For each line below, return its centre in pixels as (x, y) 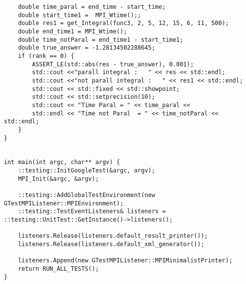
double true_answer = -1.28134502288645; (86, 48)
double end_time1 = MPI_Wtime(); (72, 31)
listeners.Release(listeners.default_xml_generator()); (111, 244)
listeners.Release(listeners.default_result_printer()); (113, 236)
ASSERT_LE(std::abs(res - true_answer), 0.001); (113, 64)
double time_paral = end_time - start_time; (92, 7)
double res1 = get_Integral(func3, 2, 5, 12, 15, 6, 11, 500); (123, 23)
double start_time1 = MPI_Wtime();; (80, 15)
